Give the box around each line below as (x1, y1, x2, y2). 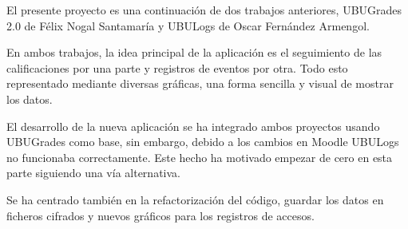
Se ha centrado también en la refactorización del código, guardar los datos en (6, 191, 384, 207)
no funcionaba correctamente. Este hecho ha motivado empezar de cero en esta (6, 148, 393, 165)
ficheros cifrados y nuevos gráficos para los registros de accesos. (6, 207, 315, 223)
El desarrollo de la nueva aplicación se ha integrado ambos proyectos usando (6, 117, 380, 134)
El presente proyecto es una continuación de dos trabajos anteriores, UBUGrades (6, 2, 402, 18)
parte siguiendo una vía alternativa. (6, 164, 180, 181)
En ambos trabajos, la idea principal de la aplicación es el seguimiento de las (6, 44, 382, 61)
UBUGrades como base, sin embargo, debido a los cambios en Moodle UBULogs (6, 133, 399, 150)
